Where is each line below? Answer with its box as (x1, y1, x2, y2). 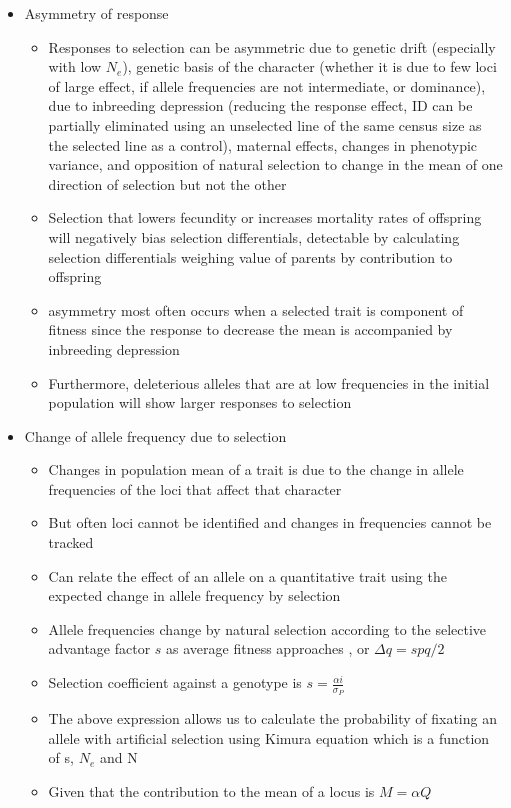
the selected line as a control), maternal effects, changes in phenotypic (48, 134, 478, 155)
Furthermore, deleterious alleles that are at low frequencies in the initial (48, 372, 490, 393)
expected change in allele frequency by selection (48, 585, 341, 606)
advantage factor (48, 638, 151, 659)
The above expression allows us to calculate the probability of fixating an (48, 708, 497, 729)
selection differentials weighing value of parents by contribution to (48, 246, 453, 267)
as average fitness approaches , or (166, 638, 370, 659)
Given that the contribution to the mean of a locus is (48, 781, 375, 802)
